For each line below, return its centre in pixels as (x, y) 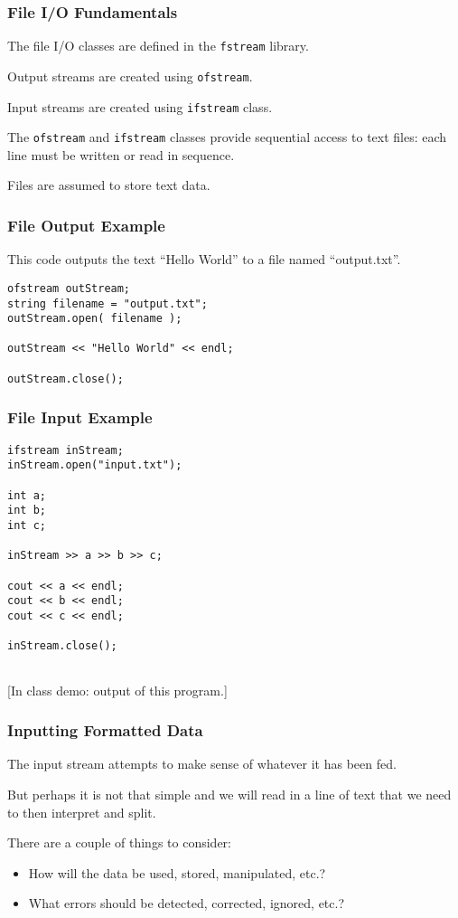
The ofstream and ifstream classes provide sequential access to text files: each (227, 137)
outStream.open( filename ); (95, 319)
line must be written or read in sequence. (121, 154)
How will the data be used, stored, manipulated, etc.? (177, 872)
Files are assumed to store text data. (109, 185)
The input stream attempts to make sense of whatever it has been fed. (202, 764)
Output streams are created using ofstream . (130, 76)
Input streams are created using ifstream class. (140, 106)
